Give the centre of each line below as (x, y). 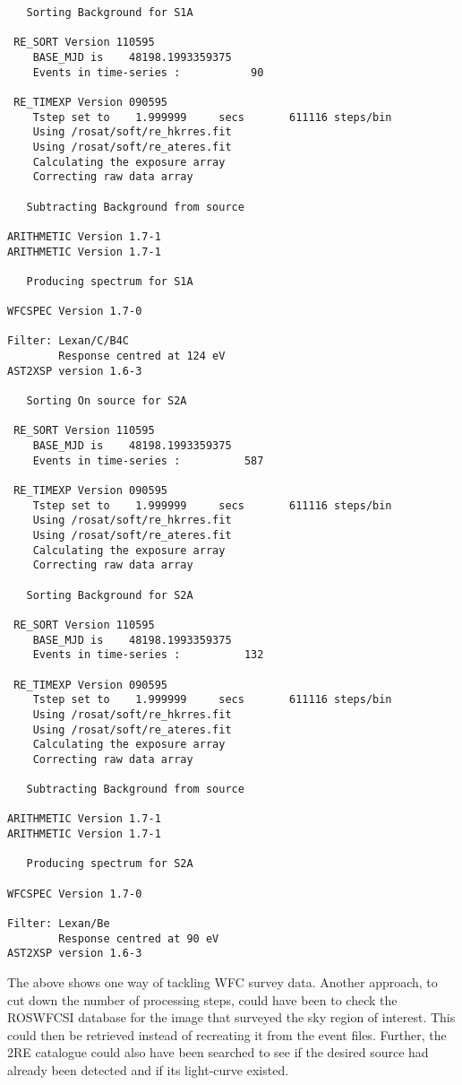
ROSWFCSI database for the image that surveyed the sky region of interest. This (231, 1017)
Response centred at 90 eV (139, 938)
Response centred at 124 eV (142, 356)
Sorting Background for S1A (110, 13)
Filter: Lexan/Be (59, 924)
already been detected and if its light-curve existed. (148, 1069)
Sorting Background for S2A (110, 595)
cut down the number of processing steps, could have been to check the (202, 999)
